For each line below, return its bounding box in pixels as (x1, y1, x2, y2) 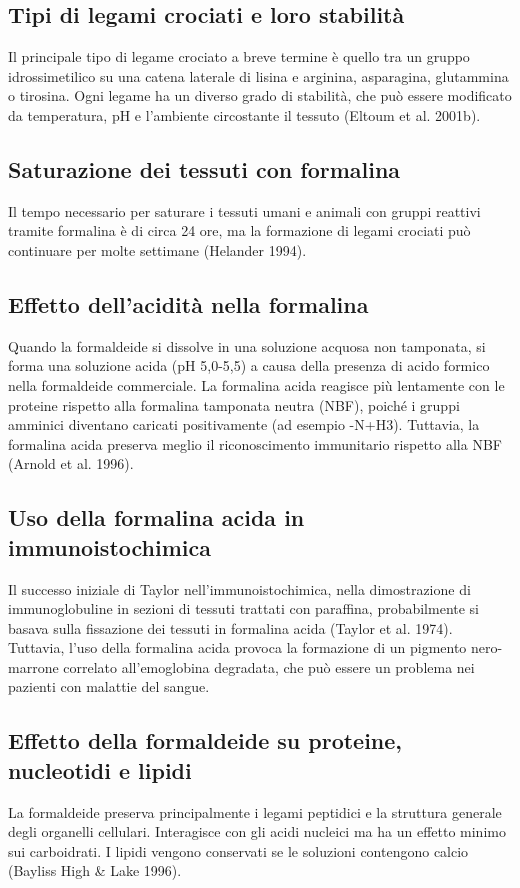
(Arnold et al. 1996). (8, 453, 134, 474)
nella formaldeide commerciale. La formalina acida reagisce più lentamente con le (8, 374, 505, 395)
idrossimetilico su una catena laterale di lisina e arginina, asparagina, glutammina (8, 65, 509, 86)
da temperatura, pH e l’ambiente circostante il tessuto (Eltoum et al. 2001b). (8, 104, 481, 125)
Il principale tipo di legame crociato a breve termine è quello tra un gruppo (8, 46, 470, 67)
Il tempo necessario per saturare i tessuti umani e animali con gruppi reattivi (8, 200, 481, 221)
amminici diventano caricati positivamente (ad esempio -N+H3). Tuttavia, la (8, 414, 480, 435)
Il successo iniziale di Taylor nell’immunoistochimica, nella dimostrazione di (8, 578, 471, 599)
